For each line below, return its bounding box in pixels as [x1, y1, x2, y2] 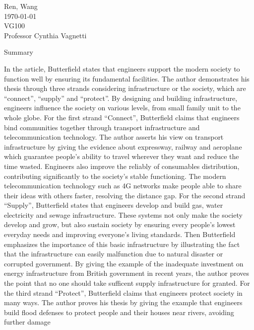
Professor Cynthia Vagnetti [4, 30, 87, 40]
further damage [4, 317, 51, 327]
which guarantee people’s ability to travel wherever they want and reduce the [4, 151, 239, 162]
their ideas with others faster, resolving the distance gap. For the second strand [4, 190, 246, 200]
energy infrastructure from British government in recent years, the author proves [4, 268, 250, 278]
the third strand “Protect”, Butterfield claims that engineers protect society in [4, 287, 243, 298]
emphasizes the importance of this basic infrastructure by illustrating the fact [4, 239, 240, 249]
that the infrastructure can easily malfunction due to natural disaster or [4, 248, 223, 259]
